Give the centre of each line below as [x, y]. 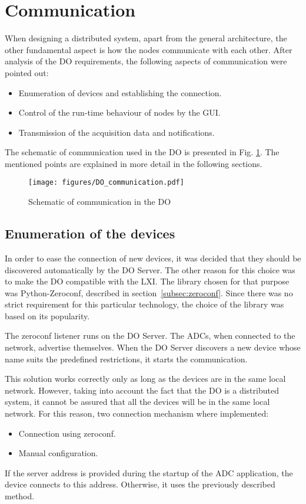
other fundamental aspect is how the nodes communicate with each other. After [149, 49]
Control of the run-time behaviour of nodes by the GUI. [119, 112]
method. [20, 496]
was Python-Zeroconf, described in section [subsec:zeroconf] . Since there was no [149, 292]
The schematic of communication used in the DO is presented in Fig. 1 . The [142, 152]
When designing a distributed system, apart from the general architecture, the [146, 38]
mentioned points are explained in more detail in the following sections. [134, 163]
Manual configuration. [58, 453]
